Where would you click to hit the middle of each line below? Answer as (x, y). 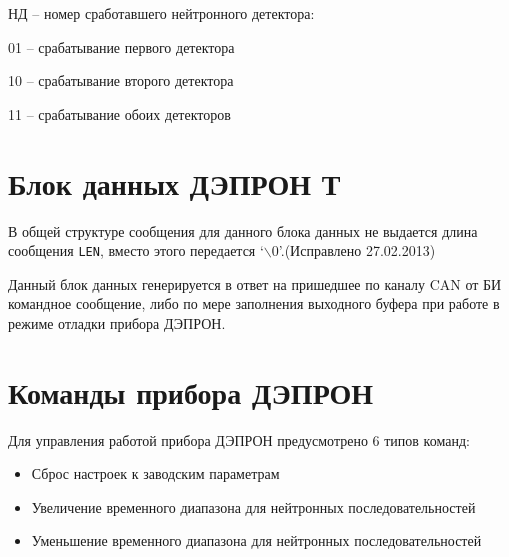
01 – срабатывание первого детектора (121, 46)
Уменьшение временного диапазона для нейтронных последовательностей (256, 540)
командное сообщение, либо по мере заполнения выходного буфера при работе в (254, 303)
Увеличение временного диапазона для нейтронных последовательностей (253, 506)
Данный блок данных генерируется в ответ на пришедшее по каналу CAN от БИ (255, 283)
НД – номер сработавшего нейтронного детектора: (161, 13)
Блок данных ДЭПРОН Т (174, 182)
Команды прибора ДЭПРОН (191, 391)
